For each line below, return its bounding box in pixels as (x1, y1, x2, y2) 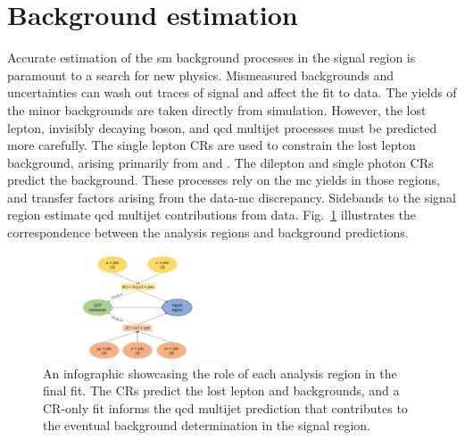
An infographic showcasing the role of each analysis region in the (43, 363, 397, 382)
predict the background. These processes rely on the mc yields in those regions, (7, 170, 440, 189)
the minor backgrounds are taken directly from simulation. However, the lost (7, 100, 427, 119)
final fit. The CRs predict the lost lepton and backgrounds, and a (43, 381, 400, 400)
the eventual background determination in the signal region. (43, 416, 370, 435)
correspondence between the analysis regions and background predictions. (7, 223, 409, 242)
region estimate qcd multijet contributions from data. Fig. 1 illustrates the (7, 205, 417, 224)
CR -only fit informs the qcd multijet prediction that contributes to (43, 398, 408, 417)
